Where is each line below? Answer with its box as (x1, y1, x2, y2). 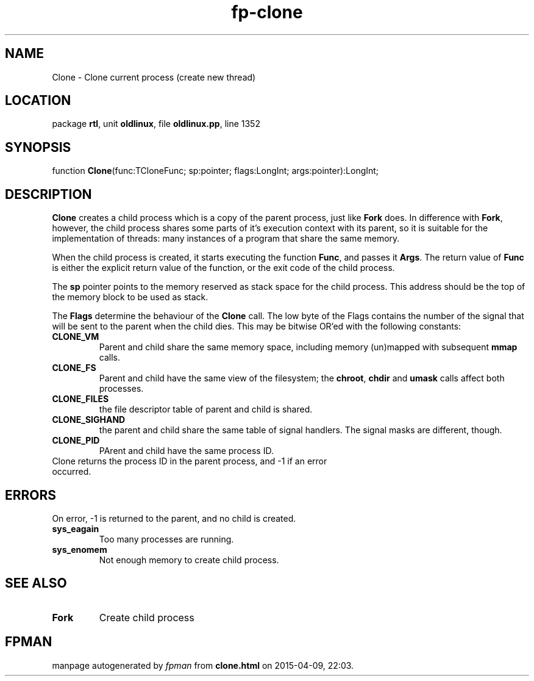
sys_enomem (52, 544, 107, 555)
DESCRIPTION (5, 186, 92, 202)
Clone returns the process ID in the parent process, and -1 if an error (52, 456, 327, 467)
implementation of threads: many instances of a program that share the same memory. (52, 233, 400, 244)
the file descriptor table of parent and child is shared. (99, 404, 313, 415)
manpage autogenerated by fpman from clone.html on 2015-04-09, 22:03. (52, 660, 354, 671)
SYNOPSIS (5, 139, 71, 155)
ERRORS (5, 487, 57, 503)
